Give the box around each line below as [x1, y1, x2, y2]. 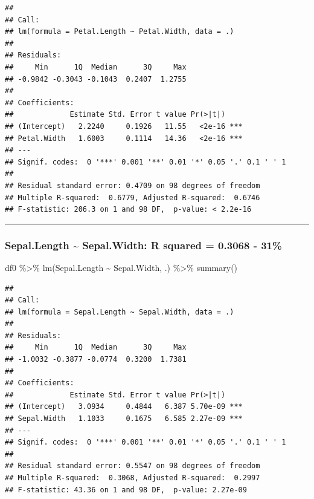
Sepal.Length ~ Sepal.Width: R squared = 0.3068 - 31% [5, 237, 282, 252]
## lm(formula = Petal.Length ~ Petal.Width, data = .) [5, 27, 234, 36]
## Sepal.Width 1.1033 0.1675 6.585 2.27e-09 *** [5, 414, 243, 423]
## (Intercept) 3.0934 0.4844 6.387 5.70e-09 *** [5, 402, 243, 411]
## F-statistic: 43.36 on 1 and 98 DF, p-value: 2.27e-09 [5, 485, 247, 494]
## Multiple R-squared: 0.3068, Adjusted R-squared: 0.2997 [5, 474, 260, 482]
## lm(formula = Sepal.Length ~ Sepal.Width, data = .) [5, 307, 234, 316]
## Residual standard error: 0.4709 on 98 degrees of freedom [5, 181, 260, 190]
